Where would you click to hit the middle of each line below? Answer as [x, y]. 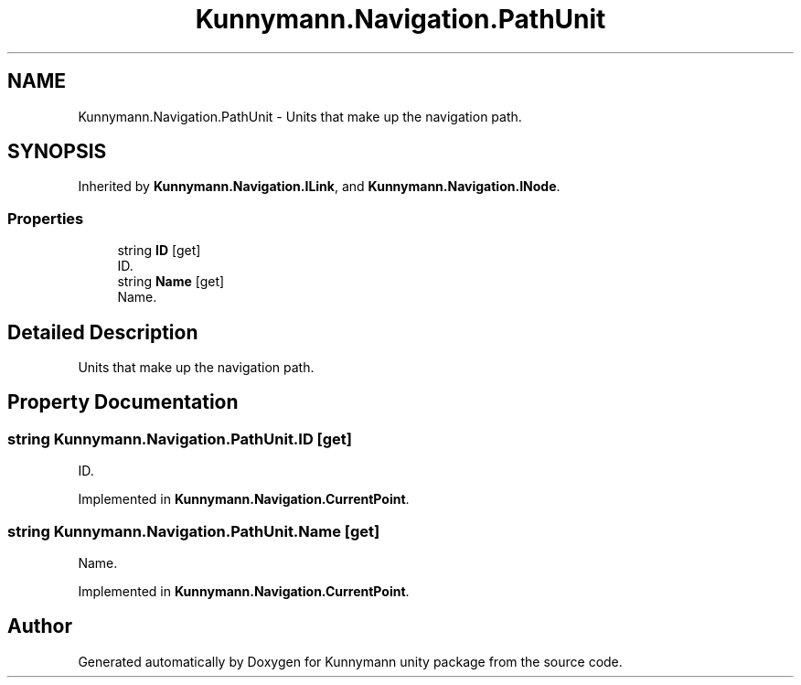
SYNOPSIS [57, 152]
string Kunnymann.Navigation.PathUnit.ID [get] [180, 439]
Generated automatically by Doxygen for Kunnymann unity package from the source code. [350, 661]
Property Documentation [123, 402]
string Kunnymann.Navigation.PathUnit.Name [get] [194, 531]
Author [40, 626]
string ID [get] [159, 251]
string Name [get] [171, 282]
